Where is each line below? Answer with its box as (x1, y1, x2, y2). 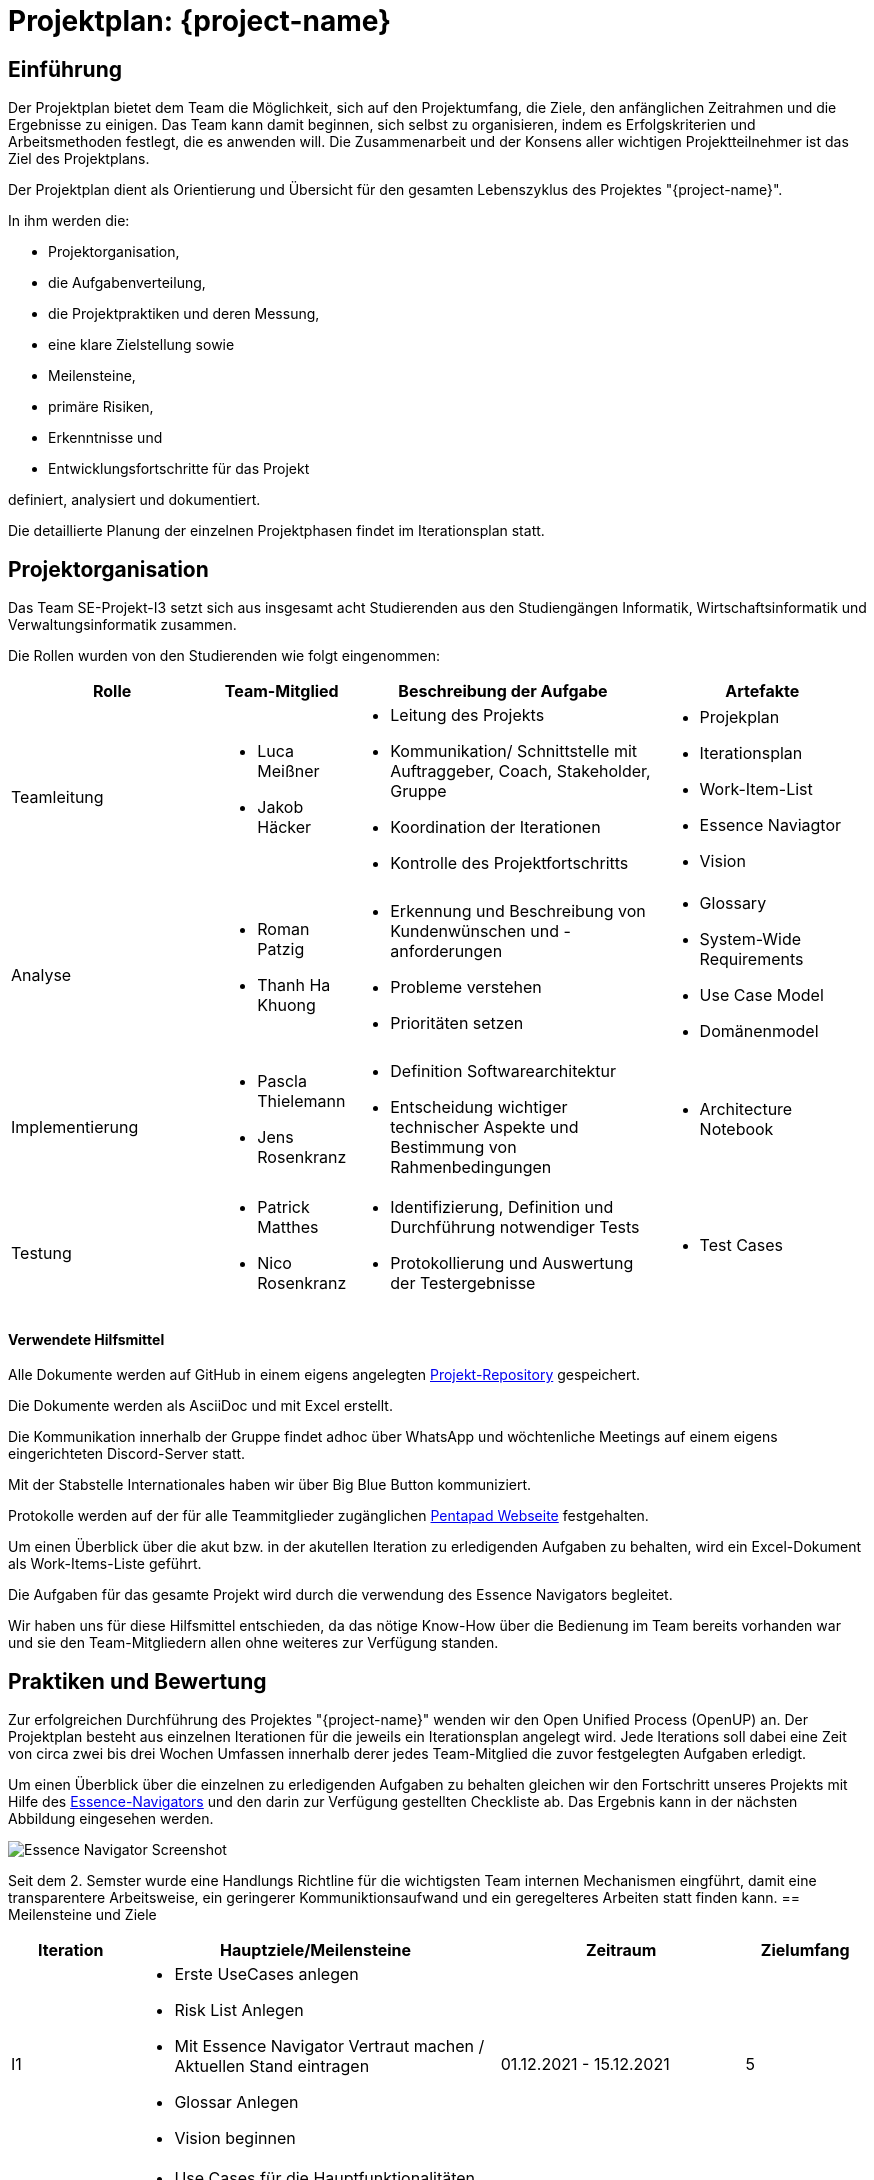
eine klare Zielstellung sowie (48, 336, 235, 354)
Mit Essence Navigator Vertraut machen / (174, 2036, 485, 2057)
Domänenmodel (699, 1021, 819, 1042)
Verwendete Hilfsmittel (8, 1330, 165, 1348)
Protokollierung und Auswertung (390, 1253, 634, 1274)
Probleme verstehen (390, 977, 542, 998)
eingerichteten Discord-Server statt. (8, 1445, 246, 1463)
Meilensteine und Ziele (8, 1906, 157, 1924)
